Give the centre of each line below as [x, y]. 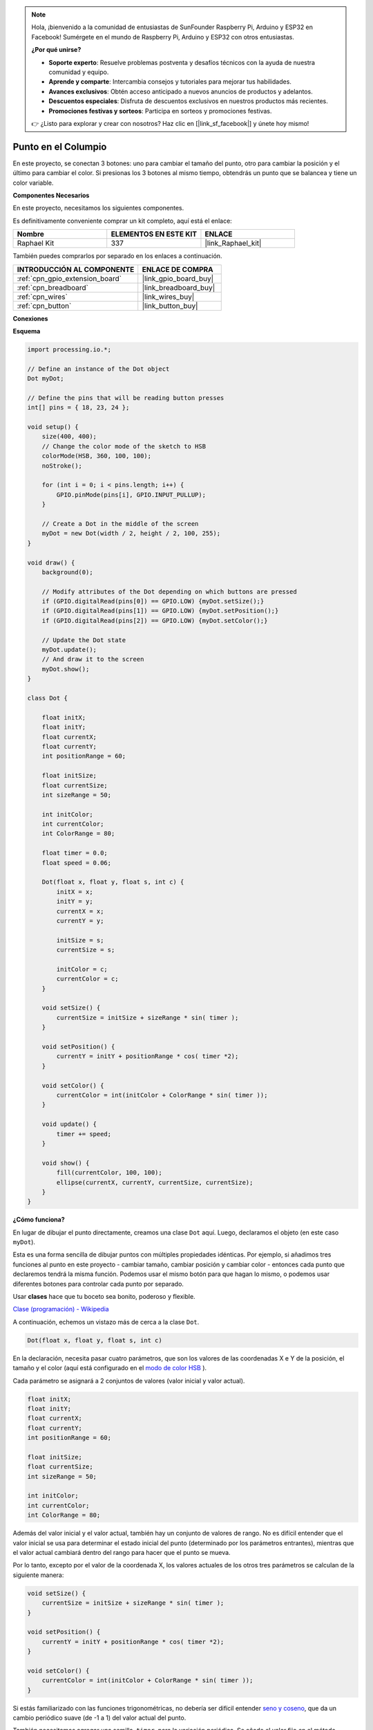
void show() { [66, 1163]
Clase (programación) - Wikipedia [61, 1309]
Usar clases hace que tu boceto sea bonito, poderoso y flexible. [104, 1297]
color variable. [33, 183]
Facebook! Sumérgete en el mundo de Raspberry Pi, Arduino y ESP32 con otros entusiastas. [163, 37]
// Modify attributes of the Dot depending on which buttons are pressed [169, 591]
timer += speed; [84, 1134]
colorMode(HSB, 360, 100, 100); [97, 456]
